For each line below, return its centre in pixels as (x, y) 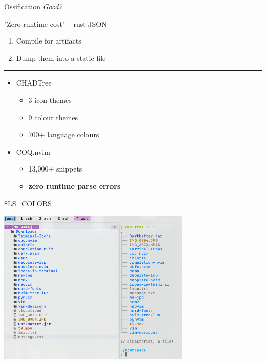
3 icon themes (50, 100)
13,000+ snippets (55, 169)
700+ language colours (64, 134)
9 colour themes (53, 117)
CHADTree (34, 83)
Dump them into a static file (61, 58)
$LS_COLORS (28, 203)
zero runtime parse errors (74, 186)
